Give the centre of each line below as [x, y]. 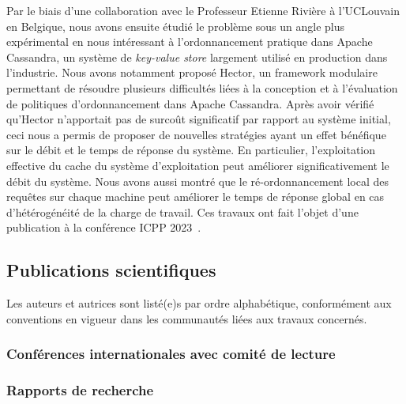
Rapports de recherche [80, 390]
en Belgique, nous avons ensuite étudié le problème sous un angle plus [176, 26]
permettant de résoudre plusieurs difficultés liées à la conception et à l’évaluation [202, 87]
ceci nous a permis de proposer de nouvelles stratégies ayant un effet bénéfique [196, 134]
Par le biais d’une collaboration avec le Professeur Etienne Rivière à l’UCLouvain [203, 10]
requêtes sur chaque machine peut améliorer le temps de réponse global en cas [195, 196]
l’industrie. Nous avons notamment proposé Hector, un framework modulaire [192, 72]
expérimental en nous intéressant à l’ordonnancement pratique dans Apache [190, 42]
